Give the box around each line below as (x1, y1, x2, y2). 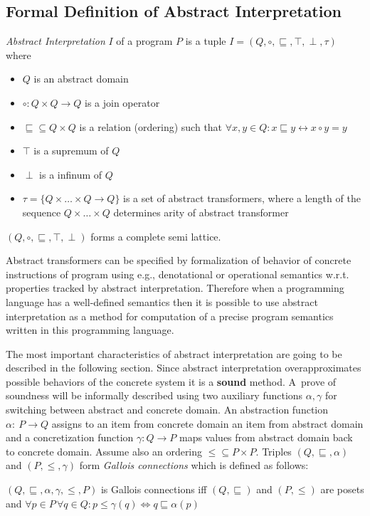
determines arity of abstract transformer (113, 204, 289, 219)
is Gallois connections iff (100, 482, 207, 497)
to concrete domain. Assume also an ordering (6, 443, 203, 458)
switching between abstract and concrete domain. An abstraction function (6, 402, 329, 417)
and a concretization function (6, 430, 134, 445)
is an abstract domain (33, 71, 129, 86)
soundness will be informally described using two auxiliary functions (6, 388, 303, 403)
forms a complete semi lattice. (90, 228, 221, 243)
